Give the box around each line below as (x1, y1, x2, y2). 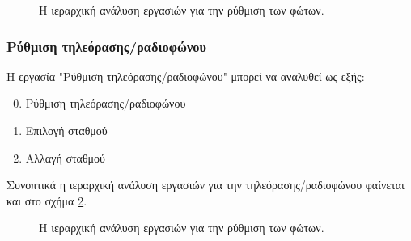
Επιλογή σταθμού (25, 122, 108, 138)
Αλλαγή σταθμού (25, 149, 106, 166)
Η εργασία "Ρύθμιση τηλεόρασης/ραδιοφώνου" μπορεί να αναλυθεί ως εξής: (6, 67, 365, 84)
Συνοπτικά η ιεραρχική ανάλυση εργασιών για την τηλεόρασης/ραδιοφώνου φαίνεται (6, 176, 405, 193)
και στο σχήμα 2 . (6, 192, 87, 209)
